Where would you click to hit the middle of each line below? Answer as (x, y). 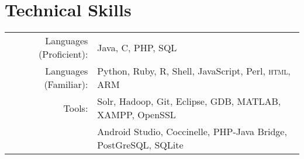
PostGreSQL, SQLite (140, 145)
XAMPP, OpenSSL (137, 115)
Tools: (76, 108)
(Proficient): (63, 54)
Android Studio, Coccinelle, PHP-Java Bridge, (192, 132)
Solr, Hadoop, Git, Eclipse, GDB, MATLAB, (189, 101)
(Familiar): (66, 84)
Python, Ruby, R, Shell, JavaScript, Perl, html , (194, 71)
